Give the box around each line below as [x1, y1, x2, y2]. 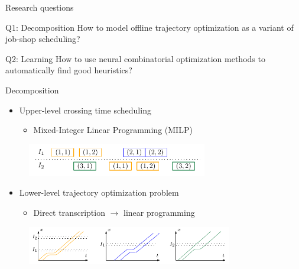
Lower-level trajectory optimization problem [19, 186, 179, 199]
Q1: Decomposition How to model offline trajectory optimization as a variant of [5, 21, 294, 33]
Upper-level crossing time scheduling [19, 103, 151, 116]
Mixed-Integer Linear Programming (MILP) [33, 124, 193, 136]
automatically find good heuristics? [5, 64, 132, 76]
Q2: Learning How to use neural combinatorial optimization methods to [5, 52, 265, 64]
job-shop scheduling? [5, 33, 80, 45]
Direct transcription [33, 206, 105, 218]
